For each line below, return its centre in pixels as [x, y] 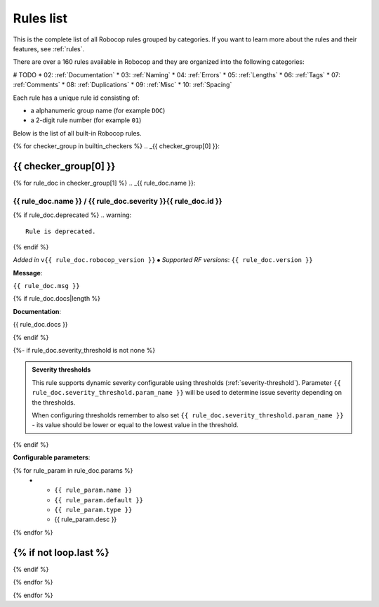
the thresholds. [54, 402]
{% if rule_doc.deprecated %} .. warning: [72, 215]
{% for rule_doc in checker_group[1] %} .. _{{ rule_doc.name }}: [104, 183]
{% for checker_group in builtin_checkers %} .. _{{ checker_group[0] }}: [117, 146]
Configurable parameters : [52, 457]
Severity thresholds [61, 370]
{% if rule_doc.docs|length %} [57, 299]
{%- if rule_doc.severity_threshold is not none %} [84, 351]
